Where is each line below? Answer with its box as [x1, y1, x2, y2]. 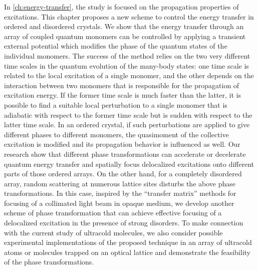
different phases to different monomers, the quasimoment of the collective [4, 129, 229, 139]
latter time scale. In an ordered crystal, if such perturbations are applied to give [4, 119, 250, 130]
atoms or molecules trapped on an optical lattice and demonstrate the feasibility [4, 246, 250, 257]
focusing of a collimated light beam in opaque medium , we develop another [4, 197, 234, 208]
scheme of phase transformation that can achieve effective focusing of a [4, 207, 222, 218]
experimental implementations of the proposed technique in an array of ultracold [4, 237, 252, 247]
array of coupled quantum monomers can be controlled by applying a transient [4, 31, 246, 41]
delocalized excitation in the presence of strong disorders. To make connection [4, 217, 243, 228]
